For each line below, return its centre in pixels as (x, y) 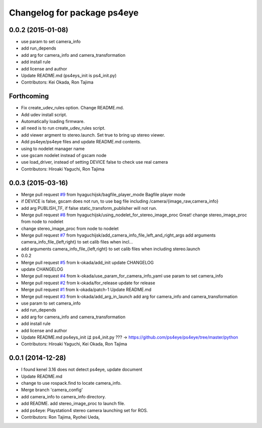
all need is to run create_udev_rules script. (63, 128)
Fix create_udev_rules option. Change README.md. (73, 108)
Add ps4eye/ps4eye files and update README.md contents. (81, 142)
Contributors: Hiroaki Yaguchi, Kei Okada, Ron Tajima (74, 344)
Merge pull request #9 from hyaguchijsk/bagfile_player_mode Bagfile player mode (103, 194)
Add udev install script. (44, 115)
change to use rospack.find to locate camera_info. (71, 383)
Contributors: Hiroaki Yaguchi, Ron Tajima (63, 169)
